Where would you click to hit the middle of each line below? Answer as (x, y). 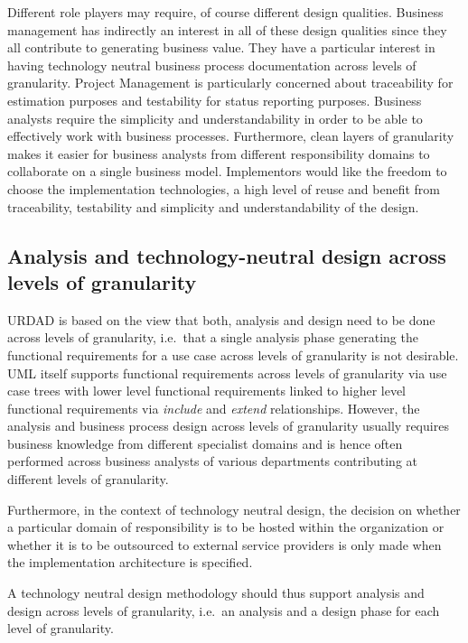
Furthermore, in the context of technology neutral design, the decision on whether (234, 509)
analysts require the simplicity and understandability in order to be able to (215, 118)
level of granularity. (61, 628)
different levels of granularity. (88, 479)
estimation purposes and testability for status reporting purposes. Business (215, 100)
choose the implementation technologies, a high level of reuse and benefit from (224, 188)
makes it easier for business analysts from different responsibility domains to (219, 153)
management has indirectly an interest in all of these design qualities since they (227, 29)
